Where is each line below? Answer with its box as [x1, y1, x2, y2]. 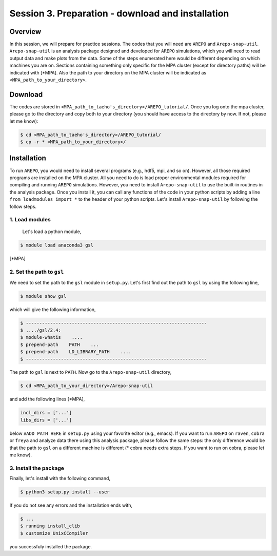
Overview [9, 27, 42, 36]
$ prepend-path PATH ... [20, 341, 100, 348]
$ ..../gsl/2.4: [20, 327, 62, 333]
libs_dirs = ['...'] [20, 417, 72, 423]
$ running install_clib [20, 523, 81, 529]
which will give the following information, [9, 306, 96, 313]
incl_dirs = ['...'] [20, 410, 72, 416]
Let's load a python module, [22, 228, 82, 235]
